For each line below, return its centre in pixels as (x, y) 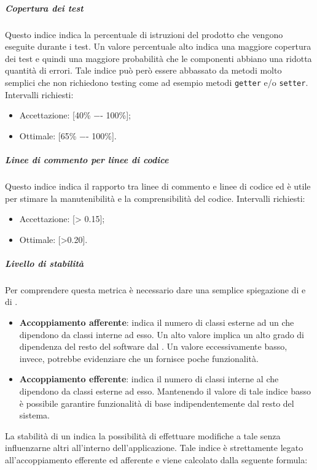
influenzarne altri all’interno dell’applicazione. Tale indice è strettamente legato (154, 448)
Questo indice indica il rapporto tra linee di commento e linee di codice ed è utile (158, 186)
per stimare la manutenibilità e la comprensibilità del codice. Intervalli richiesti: (155, 198)
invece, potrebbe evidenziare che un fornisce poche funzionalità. (139, 358)
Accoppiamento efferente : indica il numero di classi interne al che (149, 379)
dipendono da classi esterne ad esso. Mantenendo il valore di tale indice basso (165, 391)
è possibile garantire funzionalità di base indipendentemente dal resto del (157, 403)
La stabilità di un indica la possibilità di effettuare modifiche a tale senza (143, 435)
